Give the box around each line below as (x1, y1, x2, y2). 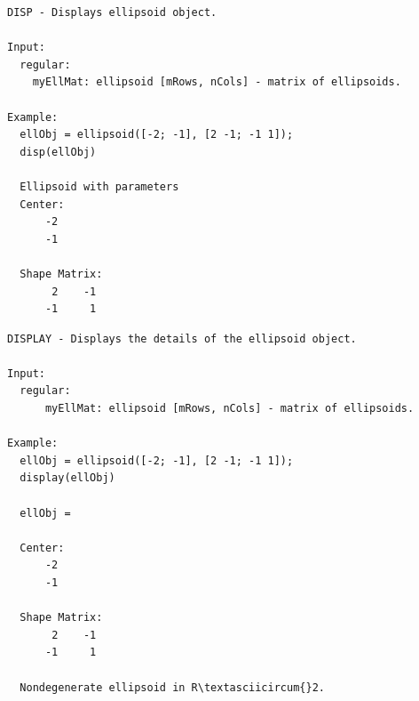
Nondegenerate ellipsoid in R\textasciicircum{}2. (20, 681, 325, 694)
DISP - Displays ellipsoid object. (7, 6, 217, 19)
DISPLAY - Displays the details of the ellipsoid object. (7, 332, 357, 345)
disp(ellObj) (20, 145, 97, 158)
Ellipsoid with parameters (20, 180, 179, 193)
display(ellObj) (20, 471, 115, 485)
